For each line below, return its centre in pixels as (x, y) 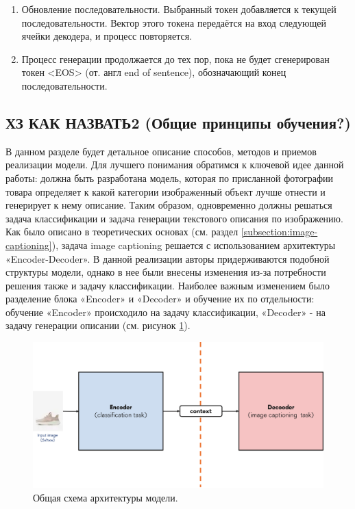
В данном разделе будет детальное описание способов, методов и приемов (161, 151)
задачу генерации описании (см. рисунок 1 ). (98, 325)
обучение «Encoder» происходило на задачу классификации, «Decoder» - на (166, 312)
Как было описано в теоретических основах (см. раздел (122, 232)
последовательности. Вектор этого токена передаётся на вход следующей (174, 22)
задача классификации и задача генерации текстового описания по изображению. (174, 218)
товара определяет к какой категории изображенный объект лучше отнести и (166, 191)
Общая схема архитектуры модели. (106, 497)
